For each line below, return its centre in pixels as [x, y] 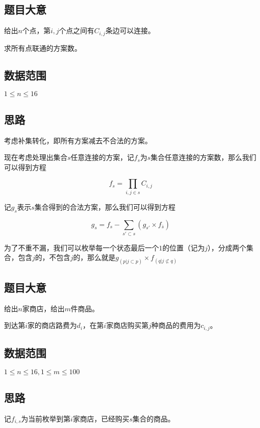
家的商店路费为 [52, 325]
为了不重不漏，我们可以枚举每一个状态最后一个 [81, 247]
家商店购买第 [127, 325]
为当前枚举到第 [46, 418]
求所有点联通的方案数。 [43, 48]
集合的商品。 [154, 418]
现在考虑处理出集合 [36, 157]
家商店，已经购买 [101, 418]
